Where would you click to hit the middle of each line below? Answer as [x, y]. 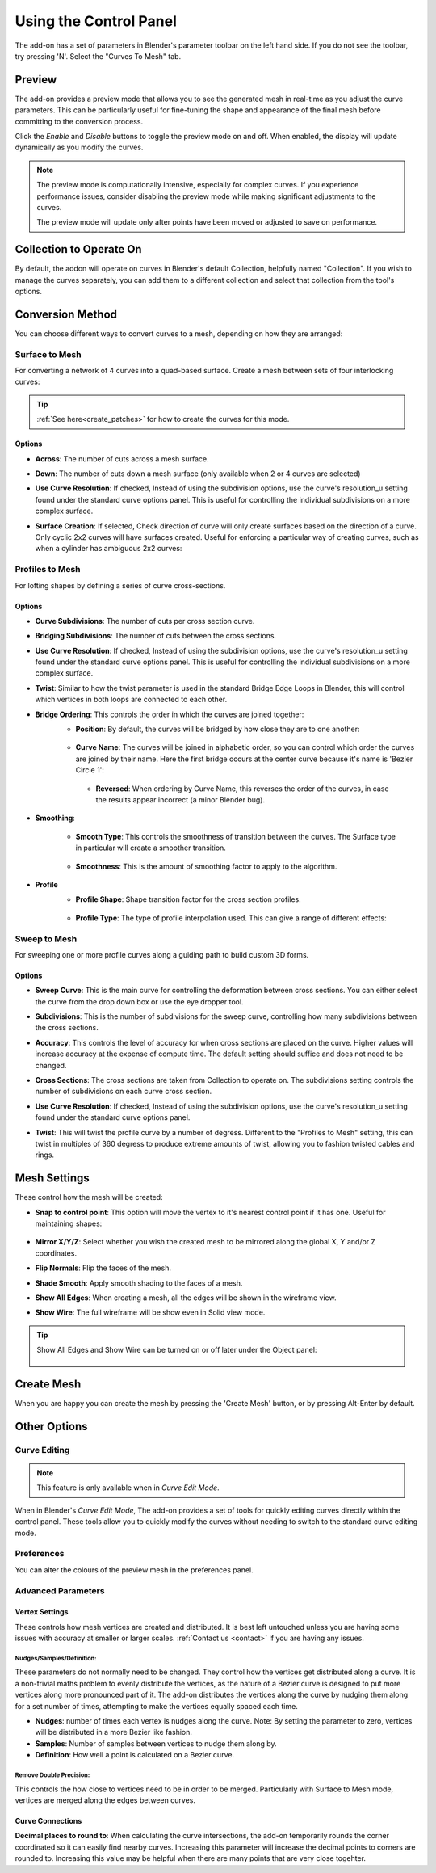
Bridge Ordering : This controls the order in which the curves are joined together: [170, 714]
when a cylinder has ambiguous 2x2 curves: [109, 549]
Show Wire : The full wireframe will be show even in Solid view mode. [150, 1312]
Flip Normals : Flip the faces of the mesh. [103, 1268]
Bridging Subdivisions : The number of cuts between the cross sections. [156, 636]
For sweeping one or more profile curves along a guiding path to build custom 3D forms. [162, 954]
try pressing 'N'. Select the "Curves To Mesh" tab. [98, 56]
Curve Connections [48, 1820]
